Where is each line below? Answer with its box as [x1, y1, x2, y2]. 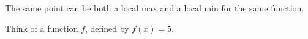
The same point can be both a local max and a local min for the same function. [5, 2, 304, 14]
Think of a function [5, 22, 78, 34]
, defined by [85, 22, 129, 34]
